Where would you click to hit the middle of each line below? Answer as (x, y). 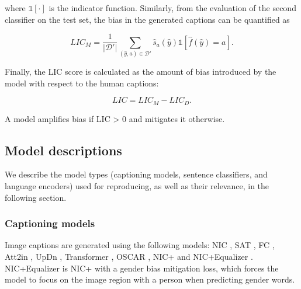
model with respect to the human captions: (82, 83)
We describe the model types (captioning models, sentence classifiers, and (136, 174)
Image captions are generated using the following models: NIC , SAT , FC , (140, 245)
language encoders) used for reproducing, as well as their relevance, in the (137, 186)
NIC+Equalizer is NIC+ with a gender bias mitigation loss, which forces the (142, 268)
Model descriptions (63, 150)
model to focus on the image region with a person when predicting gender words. (150, 279)
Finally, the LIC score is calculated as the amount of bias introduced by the (141, 71)
